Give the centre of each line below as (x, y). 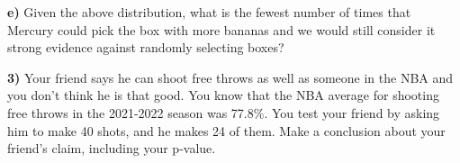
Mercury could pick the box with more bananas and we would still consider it (221, 29)
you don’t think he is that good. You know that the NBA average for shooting (223, 95)
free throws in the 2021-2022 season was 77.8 (131, 112)
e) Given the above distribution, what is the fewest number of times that (209, 12)
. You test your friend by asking (352, 112)
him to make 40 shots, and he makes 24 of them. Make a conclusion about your (226, 130)
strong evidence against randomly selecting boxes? (146, 47)
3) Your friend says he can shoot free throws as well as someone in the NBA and (230, 77)
